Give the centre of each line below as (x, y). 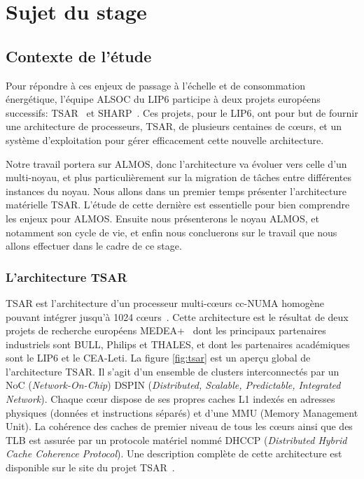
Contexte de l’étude (79, 56)
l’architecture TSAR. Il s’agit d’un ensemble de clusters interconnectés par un (173, 371)
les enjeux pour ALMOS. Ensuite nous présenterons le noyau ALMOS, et (162, 218)
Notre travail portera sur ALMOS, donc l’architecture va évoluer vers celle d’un (176, 163)
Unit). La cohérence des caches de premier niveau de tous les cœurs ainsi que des (179, 426)
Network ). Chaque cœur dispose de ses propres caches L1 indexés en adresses (170, 399)
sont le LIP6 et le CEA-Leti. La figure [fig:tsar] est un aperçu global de (158, 358)
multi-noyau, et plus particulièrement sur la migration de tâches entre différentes (179, 177)
